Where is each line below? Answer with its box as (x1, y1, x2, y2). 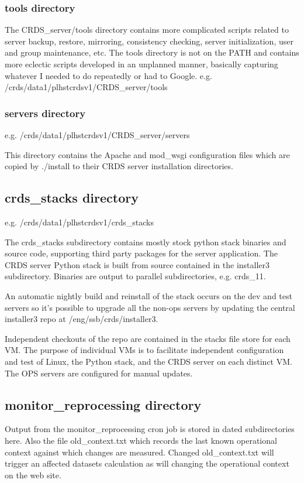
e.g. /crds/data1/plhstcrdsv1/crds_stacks (5, 215, 154, 228)
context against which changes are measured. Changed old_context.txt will (5, 446, 274, 458)
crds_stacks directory (5, 189, 139, 207)
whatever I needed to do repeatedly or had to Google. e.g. (5, 69, 212, 81)
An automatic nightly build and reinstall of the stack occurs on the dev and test (5, 289, 292, 302)
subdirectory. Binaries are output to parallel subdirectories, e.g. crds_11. (5, 270, 266, 282)
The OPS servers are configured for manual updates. (5, 366, 193, 379)
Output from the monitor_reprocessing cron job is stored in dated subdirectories (5, 423, 295, 435)
